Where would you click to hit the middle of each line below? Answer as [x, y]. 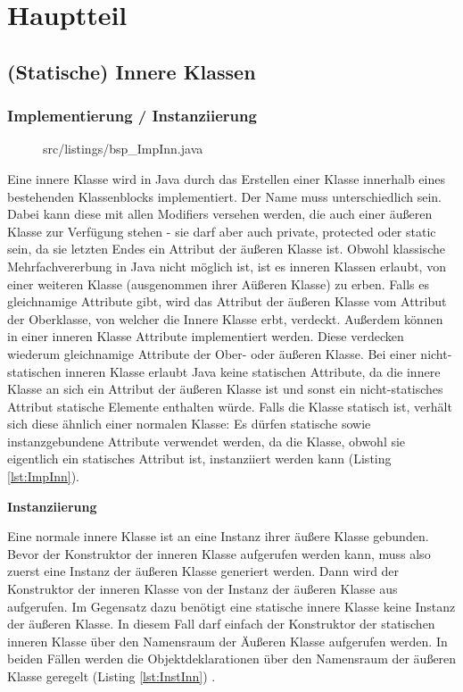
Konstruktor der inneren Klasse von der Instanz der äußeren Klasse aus [203, 589]
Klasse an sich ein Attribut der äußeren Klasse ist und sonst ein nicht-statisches [225, 389]
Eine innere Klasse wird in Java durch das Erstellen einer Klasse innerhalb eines [226, 178]
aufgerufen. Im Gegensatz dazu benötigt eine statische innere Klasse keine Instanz [231, 606]
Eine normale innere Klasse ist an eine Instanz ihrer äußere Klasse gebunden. [218, 536]
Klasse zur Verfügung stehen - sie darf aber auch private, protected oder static [222, 231]
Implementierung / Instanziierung [132, 116]
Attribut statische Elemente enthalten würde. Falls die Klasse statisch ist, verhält [230, 406]
